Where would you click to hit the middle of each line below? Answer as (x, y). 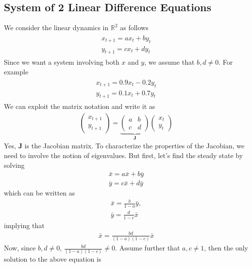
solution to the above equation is (53, 259)
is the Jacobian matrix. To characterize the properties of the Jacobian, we (134, 146)
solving (14, 165)
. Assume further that (148, 248)
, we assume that (169, 62)
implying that (24, 225)
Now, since (20, 248)
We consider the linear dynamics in (56, 27)
